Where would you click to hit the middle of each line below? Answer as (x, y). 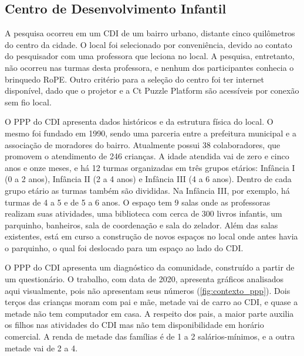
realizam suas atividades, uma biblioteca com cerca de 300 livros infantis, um (143, 213)
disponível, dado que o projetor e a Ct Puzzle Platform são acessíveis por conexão (152, 90)
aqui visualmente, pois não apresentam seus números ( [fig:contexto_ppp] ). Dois (148, 290)
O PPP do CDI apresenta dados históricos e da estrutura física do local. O (139, 121)
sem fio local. (28, 102)
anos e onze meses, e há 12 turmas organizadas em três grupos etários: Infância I (150, 167)
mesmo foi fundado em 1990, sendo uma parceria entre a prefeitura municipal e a (151, 133)
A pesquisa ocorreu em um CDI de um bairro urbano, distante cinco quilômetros (150, 33)
